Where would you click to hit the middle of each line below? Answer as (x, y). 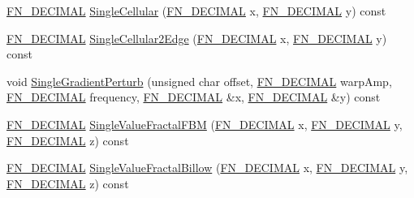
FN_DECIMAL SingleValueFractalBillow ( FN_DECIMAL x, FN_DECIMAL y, (207, 168)
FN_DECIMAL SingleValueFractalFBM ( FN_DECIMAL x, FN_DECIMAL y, (205, 124)
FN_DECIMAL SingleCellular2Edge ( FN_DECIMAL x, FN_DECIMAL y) (197, 38)
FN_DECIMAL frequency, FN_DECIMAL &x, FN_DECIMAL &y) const (194, 97)
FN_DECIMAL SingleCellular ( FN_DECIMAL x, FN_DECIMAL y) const (196, 11)
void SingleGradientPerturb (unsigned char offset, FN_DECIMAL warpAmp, (199, 81)
